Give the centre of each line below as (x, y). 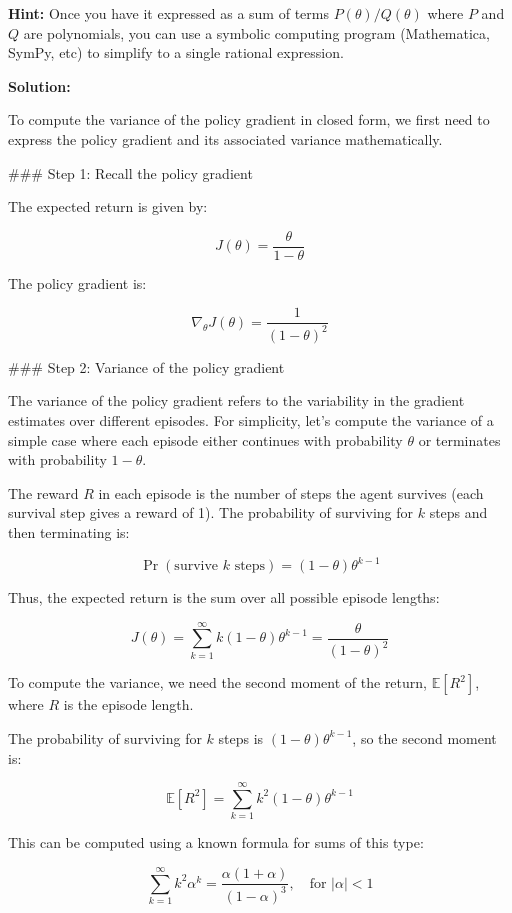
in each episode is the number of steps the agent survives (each (291, 492)
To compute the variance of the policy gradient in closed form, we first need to (249, 119)
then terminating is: (69, 531)
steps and (458, 512)
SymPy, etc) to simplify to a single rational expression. (176, 52)
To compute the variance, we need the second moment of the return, (217, 682)
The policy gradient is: (77, 282)
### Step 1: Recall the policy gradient (130, 172)
